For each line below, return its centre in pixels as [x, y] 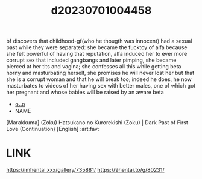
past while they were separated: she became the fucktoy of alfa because [97, 47]
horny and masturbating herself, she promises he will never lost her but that [100, 73]
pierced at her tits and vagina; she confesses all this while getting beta [94, 67]
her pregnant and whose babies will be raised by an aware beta [85, 92]
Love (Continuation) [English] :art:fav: [53, 129]
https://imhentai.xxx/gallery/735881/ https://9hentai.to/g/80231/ [85, 170]
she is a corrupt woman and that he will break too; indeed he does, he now [99, 79]
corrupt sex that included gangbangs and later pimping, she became [91, 60]
